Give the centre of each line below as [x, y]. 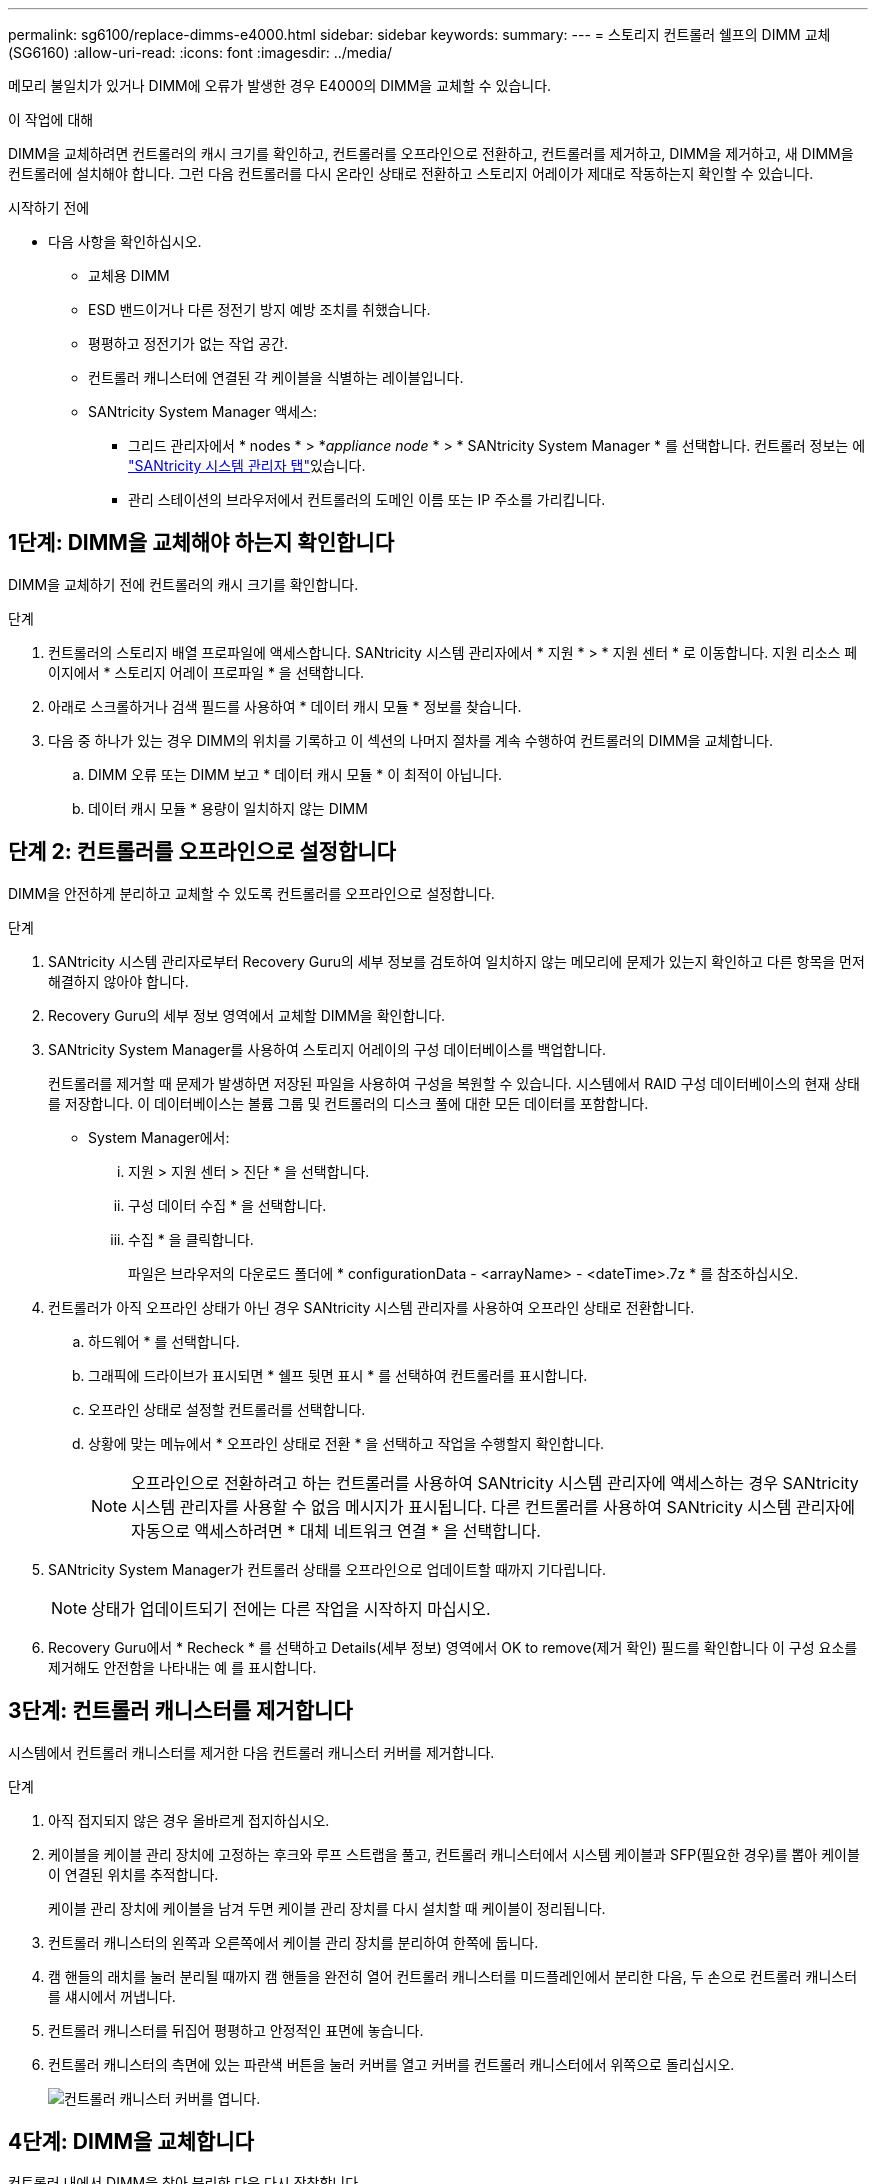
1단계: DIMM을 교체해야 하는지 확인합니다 [201, 543]
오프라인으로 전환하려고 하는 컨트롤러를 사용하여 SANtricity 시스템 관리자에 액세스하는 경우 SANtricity [495, 1482]
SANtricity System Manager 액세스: [203, 411]
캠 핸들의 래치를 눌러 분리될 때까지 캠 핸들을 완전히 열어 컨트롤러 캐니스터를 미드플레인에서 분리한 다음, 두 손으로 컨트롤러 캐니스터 [453, 1976]
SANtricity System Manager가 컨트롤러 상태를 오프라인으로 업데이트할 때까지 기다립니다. [327, 1569]
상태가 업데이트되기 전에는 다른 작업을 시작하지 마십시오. [291, 1608]
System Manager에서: [159, 1137]
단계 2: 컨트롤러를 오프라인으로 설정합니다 [202, 852]
